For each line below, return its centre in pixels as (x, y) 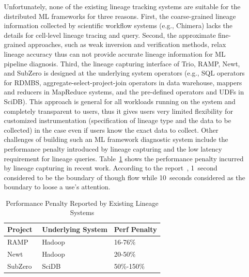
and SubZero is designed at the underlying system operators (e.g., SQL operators (124, 73)
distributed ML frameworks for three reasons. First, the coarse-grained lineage (120, 16)
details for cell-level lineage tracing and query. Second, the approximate (110, 35)
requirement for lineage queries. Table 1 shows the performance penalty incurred (124, 158)
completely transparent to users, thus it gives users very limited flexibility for (118, 111)
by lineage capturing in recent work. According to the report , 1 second (111, 168)
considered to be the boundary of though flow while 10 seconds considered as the (124, 177)
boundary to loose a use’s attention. (57, 187)
